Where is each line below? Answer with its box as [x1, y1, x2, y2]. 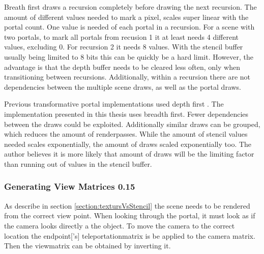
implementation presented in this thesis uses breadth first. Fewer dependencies [4, 108, 249, 119]
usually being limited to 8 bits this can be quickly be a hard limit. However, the [4, 51, 253, 62]
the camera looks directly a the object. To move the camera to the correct [4, 220, 235, 231]
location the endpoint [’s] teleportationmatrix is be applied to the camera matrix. [4, 230, 255, 241]
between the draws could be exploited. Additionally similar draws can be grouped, [4, 118, 260, 129]
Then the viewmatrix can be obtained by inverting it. [4, 240, 171, 251]
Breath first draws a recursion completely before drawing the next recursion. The [4, 2, 257, 12]
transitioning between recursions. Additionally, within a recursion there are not [4, 71, 251, 82]
